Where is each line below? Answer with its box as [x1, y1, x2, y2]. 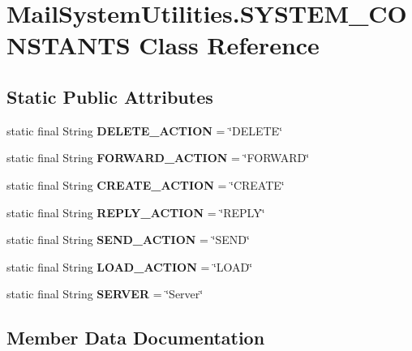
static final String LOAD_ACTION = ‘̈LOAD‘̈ [6, 258, 253, 275]
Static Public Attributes [6, 83, 213, 109]
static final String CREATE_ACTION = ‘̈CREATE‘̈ [6, 176, 285, 193]
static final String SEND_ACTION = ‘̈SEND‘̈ [6, 231, 250, 248]
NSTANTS [6, 28, 131, 62]
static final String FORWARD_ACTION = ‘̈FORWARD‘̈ [6, 149, 310, 166]
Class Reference [139, 28, 320, 62]
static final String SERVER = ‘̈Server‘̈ [6, 285, 204, 302]
